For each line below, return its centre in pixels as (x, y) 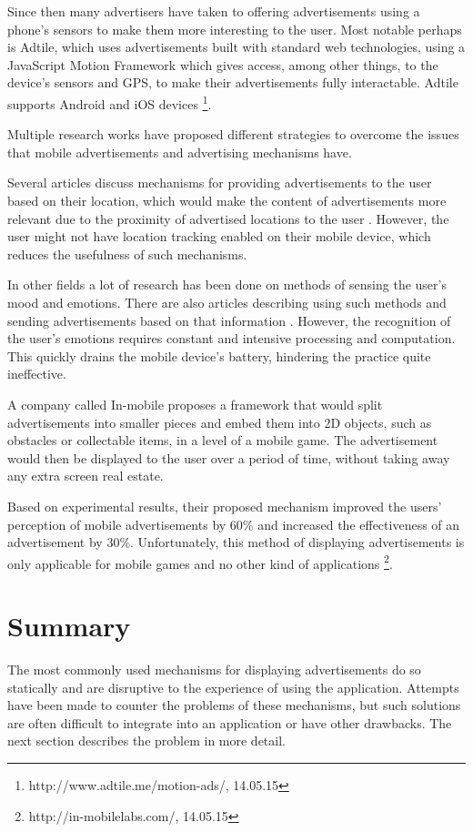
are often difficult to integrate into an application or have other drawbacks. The (230, 722)
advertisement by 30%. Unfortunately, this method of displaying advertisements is (236, 542)
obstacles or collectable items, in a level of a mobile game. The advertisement (223, 440)
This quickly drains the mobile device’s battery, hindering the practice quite (219, 355)
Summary (69, 626)
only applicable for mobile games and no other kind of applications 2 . (200, 562)
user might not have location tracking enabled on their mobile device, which (219, 236)
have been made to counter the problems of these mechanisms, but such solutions (234, 705)
